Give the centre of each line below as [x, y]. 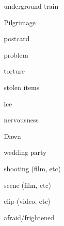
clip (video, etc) [27, 201]
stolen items [22, 87]
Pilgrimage [20, 22]
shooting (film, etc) [32, 168]
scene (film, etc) [28, 185]
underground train [31, 6]
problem [16, 54]
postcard [17, 38]
